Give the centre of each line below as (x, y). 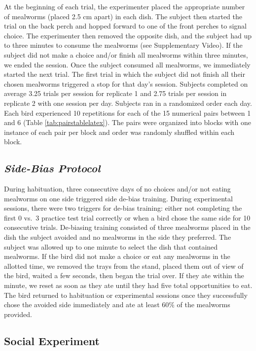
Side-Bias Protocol (52, 168)
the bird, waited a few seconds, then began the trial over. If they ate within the (124, 275)
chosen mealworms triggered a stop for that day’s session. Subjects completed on (126, 83)
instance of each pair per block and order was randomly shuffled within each (119, 132)
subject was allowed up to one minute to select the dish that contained (111, 246)
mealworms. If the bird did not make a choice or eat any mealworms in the (117, 256)
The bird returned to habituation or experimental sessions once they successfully (126, 295)
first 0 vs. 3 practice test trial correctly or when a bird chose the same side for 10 (127, 217)
